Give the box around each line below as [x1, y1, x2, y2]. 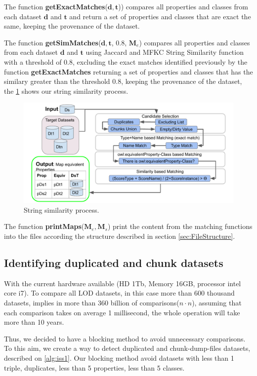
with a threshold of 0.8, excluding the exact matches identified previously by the [4, 56, 248, 67]
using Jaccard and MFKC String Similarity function [86, 47, 244, 57]
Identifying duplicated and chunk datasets [4, 255, 223, 270]
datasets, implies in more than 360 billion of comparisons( [4, 298, 179, 307]
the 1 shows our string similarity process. [4, 85, 128, 96]
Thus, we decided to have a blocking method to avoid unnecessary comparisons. [4, 333, 246, 343]
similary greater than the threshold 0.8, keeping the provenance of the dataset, [4, 76, 242, 86]
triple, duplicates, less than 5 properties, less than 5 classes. [4, 362, 185, 373]
